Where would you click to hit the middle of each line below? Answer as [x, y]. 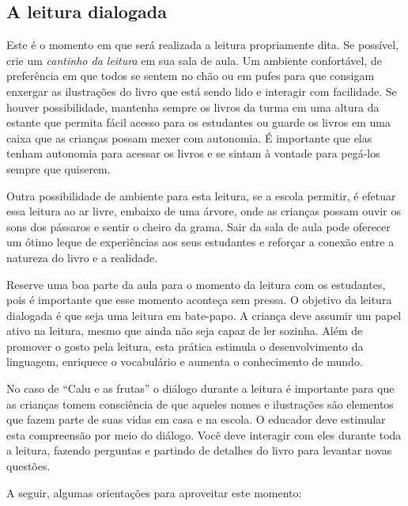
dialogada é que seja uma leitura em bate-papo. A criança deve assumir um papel [204, 315]
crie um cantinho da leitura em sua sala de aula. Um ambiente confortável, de [194, 60]
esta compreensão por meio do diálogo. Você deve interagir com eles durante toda [204, 434]
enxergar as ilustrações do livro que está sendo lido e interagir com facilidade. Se [202, 91]
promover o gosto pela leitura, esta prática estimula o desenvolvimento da [185, 346]
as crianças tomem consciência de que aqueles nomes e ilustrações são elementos [200, 403]
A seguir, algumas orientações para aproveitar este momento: [154, 492]
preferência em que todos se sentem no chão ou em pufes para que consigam [191, 76]
